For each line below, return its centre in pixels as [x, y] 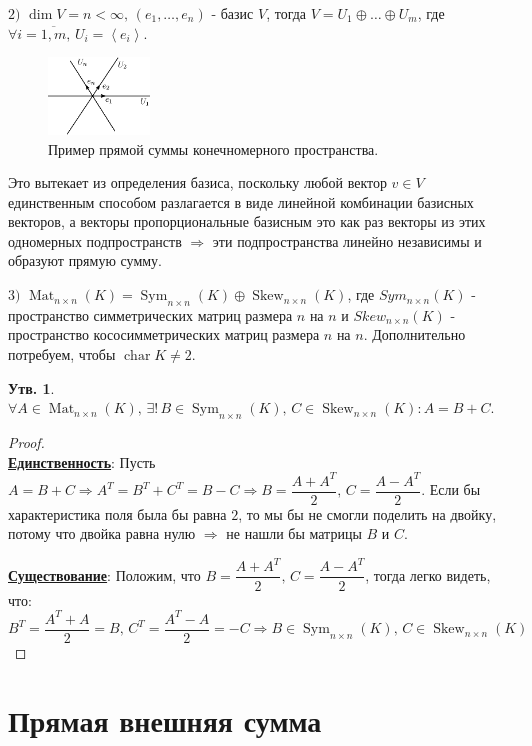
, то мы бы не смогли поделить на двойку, [367, 513]
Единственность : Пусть [82, 461]
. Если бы [451, 489]
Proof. [26, 442]
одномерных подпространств [95, 240]
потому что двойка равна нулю [102, 533]
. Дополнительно [414, 334]
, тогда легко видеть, [428, 574]
